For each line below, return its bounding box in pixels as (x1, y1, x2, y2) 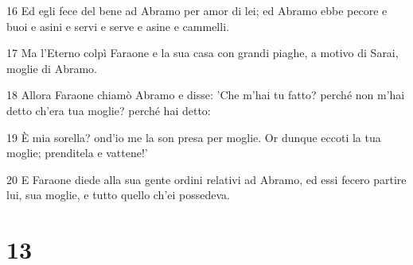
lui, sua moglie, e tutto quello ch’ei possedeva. (6, 186, 230, 203)
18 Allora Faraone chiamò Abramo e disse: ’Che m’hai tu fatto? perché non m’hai (6, 86, 405, 103)
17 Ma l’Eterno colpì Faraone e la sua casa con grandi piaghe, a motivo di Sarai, (6, 44, 399, 61)
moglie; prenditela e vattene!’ (6, 144, 148, 161)
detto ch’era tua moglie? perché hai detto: (6, 102, 211, 118)
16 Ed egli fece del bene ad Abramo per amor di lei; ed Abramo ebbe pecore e (6, 2, 388, 18)
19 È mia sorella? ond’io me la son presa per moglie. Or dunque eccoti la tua (6, 129, 381, 145)
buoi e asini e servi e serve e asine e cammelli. (6, 17, 229, 34)
